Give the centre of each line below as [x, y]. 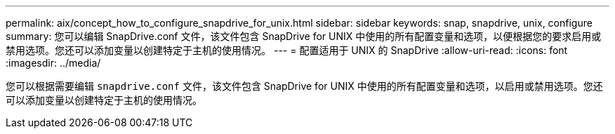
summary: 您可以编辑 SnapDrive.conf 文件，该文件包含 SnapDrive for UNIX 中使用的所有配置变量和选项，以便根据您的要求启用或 [304, 36]
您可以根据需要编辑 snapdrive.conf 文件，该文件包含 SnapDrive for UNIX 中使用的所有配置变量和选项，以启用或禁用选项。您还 [304, 86]
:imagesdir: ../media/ [53, 63]
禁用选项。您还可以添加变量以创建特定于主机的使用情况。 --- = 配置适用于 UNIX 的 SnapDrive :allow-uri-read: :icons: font [287, 50]
